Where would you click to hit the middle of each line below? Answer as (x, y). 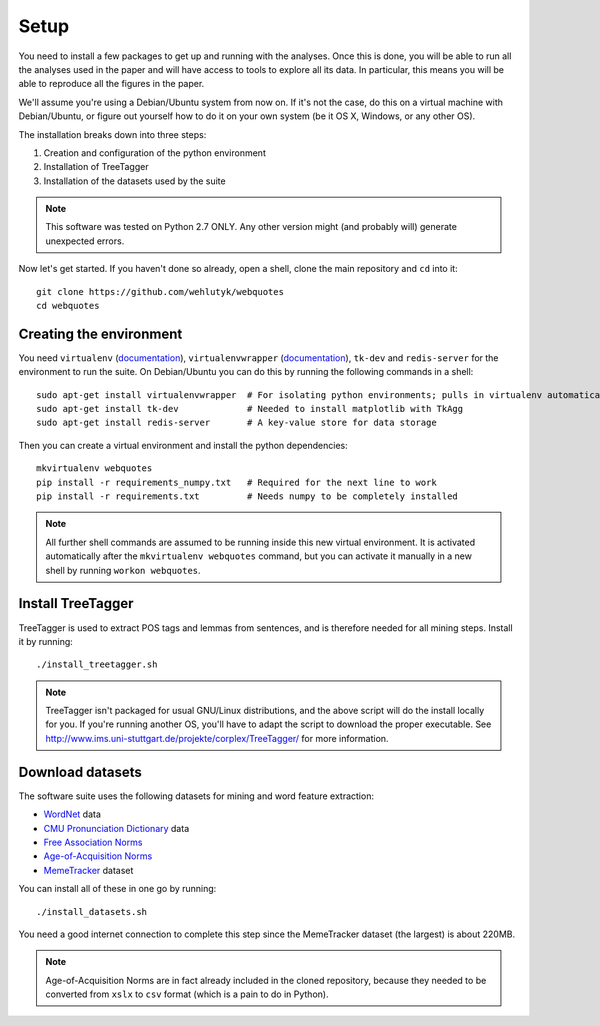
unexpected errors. (85, 241)
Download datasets (80, 771)
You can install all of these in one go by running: (117, 889)
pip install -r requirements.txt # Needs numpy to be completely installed (247, 496)
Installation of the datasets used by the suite (134, 181)
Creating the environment (100, 333)
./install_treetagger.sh (97, 664)
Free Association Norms (93, 842)
